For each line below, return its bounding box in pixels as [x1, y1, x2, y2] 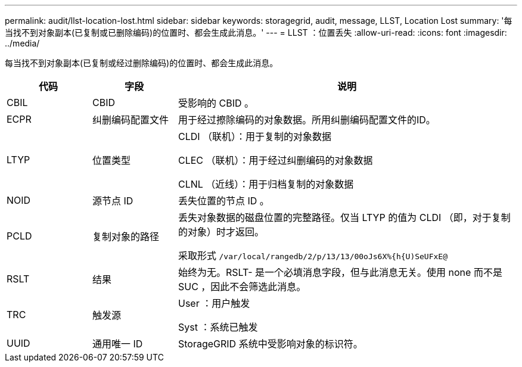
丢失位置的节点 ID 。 [178, 195, 269, 207]
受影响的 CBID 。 [178, 97, 254, 109]
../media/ [5, 38, 40, 48]
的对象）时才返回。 [178, 226, 264, 238]
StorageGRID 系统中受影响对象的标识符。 [178, 338, 363, 350]
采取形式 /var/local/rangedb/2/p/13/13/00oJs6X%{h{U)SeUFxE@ [178, 250, 448, 262]
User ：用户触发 [178, 297, 250, 309]
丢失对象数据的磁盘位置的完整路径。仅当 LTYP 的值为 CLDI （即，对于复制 [178, 212, 511, 223]
